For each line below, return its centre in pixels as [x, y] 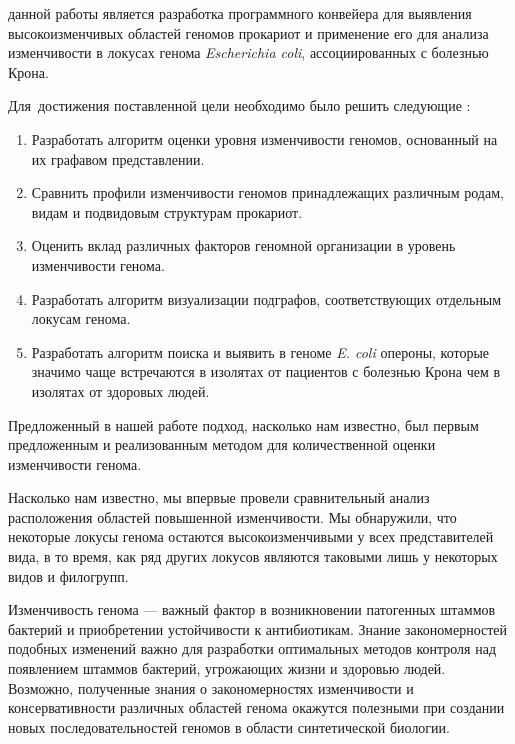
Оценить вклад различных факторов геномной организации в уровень [243, 245]
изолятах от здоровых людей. [120, 390]
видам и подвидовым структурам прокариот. [167, 211]
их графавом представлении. [118, 158]
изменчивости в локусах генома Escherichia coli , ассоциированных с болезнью [248, 52]
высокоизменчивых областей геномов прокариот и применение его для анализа [248, 32]
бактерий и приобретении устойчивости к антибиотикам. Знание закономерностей [258, 628]
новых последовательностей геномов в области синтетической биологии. [229, 726]
